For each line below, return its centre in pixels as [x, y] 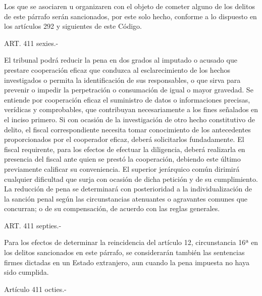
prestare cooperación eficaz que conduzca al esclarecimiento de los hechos [117, 69]
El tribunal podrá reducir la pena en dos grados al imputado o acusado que [121, 60]
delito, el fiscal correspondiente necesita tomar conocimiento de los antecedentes [127, 129]
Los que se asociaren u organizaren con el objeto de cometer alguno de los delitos [129, 6]
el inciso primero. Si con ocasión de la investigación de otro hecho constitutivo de [130, 119]
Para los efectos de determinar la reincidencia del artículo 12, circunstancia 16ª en [131, 242]
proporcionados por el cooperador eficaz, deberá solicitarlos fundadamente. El [124, 139]
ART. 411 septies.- [33, 225]
